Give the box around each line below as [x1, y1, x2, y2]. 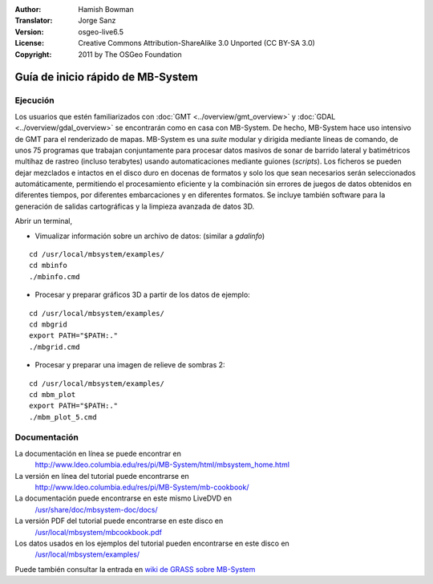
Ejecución [14, 95, 55, 106]
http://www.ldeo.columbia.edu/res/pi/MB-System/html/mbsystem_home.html [34, 460, 290, 469]
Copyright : [14, 49, 52, 59]
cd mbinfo [29, 261, 67, 270]
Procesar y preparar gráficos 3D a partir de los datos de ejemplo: [34, 290, 250, 300]
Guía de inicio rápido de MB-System [14, 71, 198, 84]
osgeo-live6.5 [78, 26, 124, 36]
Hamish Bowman [78, 5, 134, 14]
